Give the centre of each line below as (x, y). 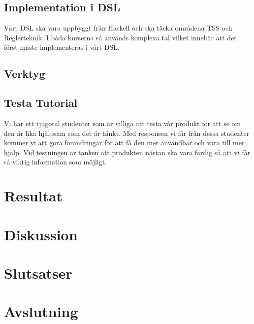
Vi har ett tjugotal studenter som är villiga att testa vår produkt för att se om (123, 123)
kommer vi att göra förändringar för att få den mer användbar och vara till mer (124, 143)
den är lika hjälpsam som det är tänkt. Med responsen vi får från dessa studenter (127, 133)
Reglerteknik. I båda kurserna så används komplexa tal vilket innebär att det (120, 37)
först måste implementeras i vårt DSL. (62, 47)
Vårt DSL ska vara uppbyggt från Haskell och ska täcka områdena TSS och (118, 28)
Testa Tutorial (41, 103)
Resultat (33, 196)
